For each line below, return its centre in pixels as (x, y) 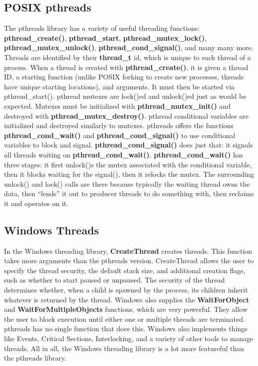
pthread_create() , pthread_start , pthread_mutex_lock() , (105, 37)
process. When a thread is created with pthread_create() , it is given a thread (126, 67)
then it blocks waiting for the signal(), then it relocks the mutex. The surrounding (129, 174)
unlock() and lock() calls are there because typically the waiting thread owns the (127, 183)
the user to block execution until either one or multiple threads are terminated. (125, 319)
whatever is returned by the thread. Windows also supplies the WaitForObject (127, 299)
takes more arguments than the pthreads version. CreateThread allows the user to (129, 260)
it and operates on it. (36, 203)
